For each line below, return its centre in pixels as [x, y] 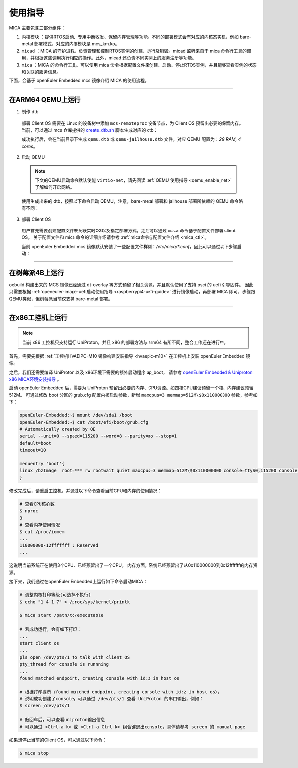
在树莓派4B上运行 [37, 272]
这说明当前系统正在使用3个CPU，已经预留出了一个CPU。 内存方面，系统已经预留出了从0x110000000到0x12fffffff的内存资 [133, 565]
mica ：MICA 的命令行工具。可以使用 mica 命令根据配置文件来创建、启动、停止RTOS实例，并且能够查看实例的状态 [139, 65]
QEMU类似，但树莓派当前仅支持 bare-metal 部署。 [61, 299]
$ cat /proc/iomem [42, 532]
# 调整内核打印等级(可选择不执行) [55, 595]
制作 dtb [30, 112]
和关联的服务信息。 [41, 72]
